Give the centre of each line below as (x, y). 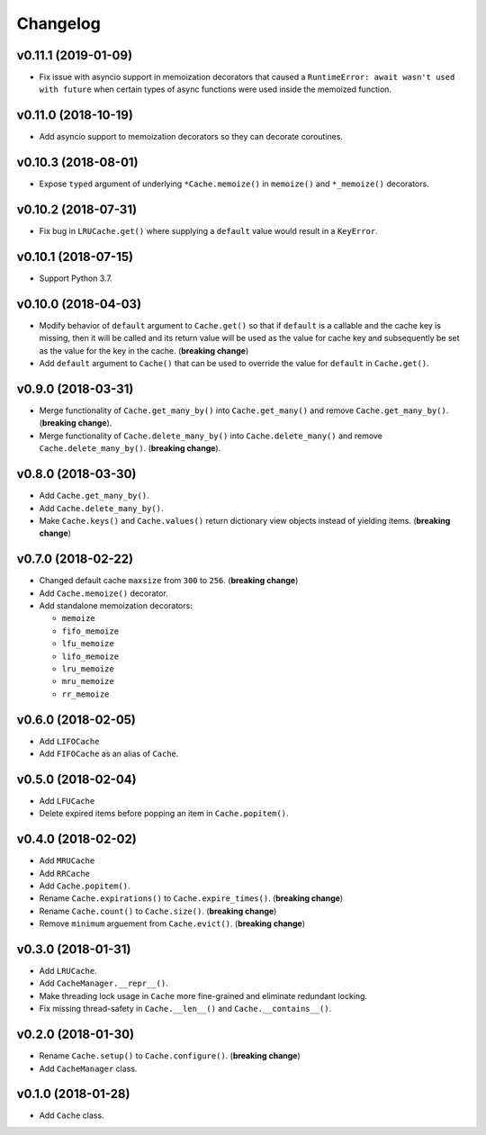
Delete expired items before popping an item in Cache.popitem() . (164, 814)
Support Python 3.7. (76, 278)
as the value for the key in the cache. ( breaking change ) (144, 350)
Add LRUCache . (68, 971)
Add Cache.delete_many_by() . (101, 508)
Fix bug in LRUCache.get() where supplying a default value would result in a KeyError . (208, 231)
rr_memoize (85, 694)
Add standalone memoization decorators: (116, 606)
